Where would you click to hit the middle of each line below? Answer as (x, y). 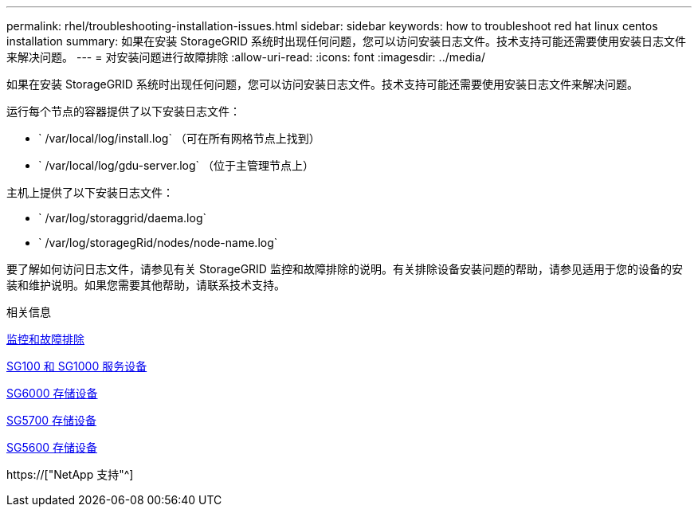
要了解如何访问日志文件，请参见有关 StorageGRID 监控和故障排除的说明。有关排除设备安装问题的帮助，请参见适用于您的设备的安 (345, 269)
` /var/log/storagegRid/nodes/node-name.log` (158, 243)
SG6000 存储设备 (52, 393)
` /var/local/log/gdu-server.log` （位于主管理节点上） (176, 165)
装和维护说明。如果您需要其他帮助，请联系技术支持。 (146, 285)
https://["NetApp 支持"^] (70, 474)
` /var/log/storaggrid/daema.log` (123, 218)
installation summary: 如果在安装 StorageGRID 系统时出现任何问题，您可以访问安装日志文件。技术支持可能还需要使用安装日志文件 (347, 41)
